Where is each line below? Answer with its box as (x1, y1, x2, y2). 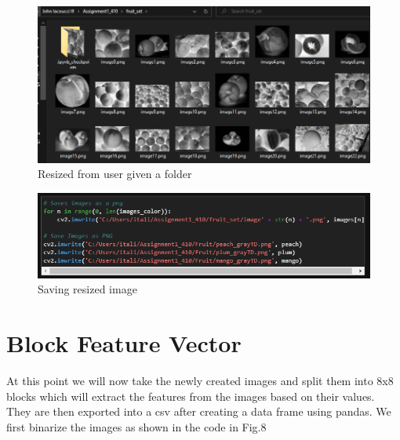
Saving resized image (38, 281, 137, 297)
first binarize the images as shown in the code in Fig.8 (6, 418, 267, 435)
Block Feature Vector (6, 326, 242, 358)
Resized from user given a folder (38, 165, 192, 182)
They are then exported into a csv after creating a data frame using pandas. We (6, 403, 391, 420)
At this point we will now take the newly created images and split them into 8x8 (6, 372, 394, 388)
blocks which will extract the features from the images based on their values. (6, 387, 375, 404)
